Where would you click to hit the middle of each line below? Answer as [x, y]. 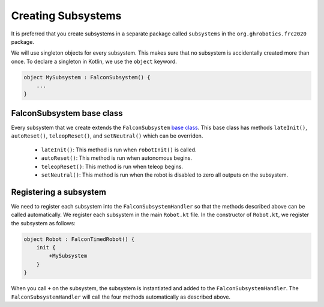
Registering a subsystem [58, 192]
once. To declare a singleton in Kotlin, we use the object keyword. [94, 61]
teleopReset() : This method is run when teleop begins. [112, 166]
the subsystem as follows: [43, 223]
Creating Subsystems [66, 16]
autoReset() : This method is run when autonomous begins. [116, 158]
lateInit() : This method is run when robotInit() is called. [119, 150]
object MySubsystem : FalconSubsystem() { [87, 77]
